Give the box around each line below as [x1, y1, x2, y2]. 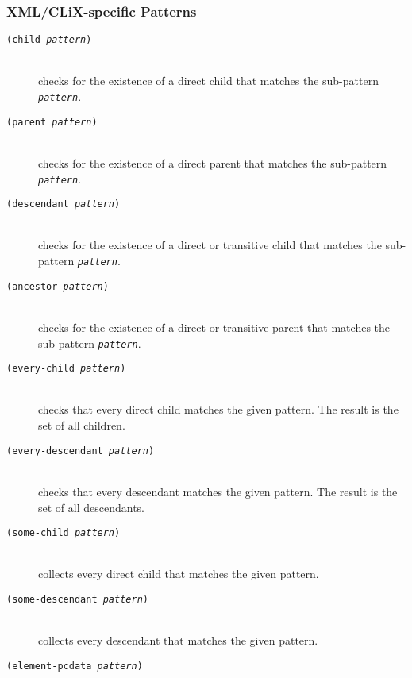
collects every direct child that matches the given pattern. [38, 565, 319, 582]
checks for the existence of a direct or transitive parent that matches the [38, 318, 391, 335]
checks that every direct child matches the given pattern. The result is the [38, 401, 399, 418]
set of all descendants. [38, 499, 144, 515]
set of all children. [38, 417, 125, 433]
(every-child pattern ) [6, 363, 126, 375]
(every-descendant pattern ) [6, 445, 155, 456]
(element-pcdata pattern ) [6, 660, 143, 672]
